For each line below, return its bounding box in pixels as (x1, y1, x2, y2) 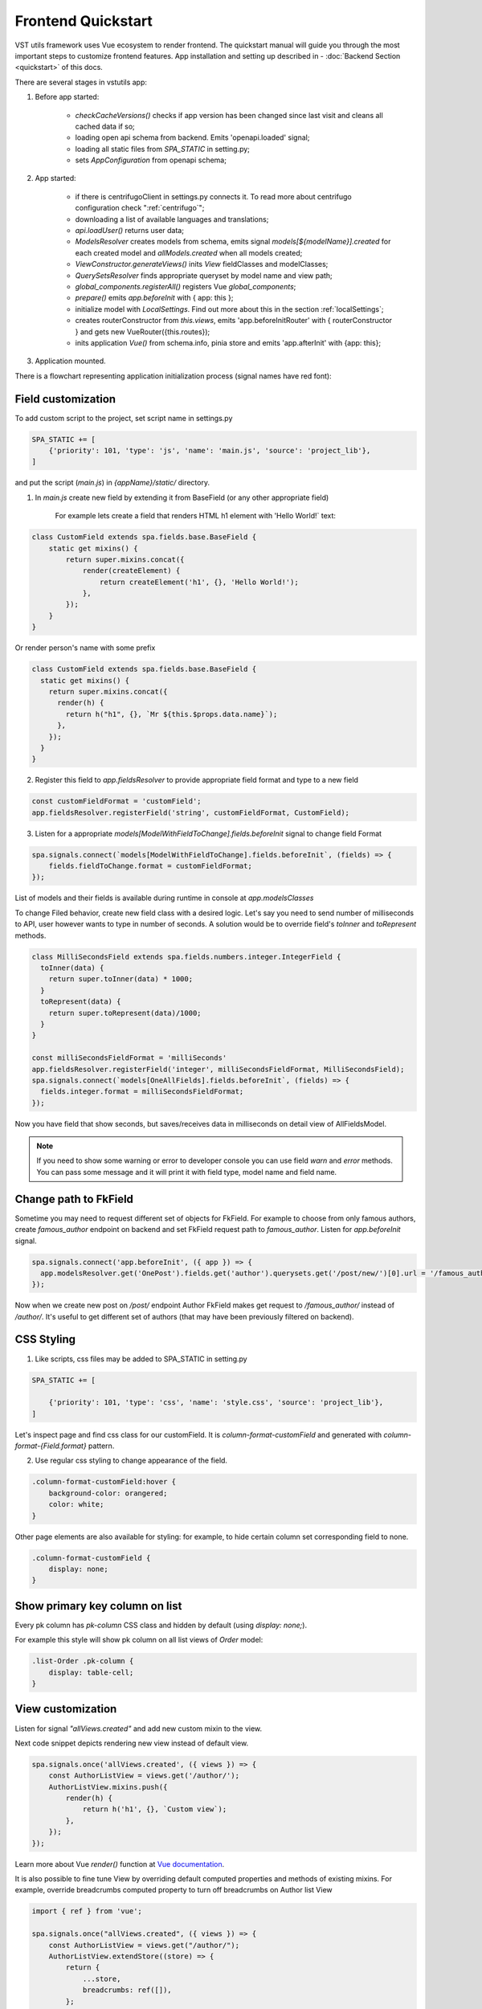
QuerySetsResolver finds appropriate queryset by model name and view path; (75, 270, 333, 280)
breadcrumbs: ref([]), (82, 1986, 172, 1995)
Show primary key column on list (14, 1599, 182, 1613)
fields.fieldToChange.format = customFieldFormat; (48, 861, 252, 871)
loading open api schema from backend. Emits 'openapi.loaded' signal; (75, 133, 310, 142)
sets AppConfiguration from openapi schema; (75, 155, 227, 165)
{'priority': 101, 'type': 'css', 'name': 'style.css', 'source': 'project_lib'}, (48, 1398, 384, 1407)
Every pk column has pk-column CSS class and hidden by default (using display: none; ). (14, 1620, 308, 1630)
